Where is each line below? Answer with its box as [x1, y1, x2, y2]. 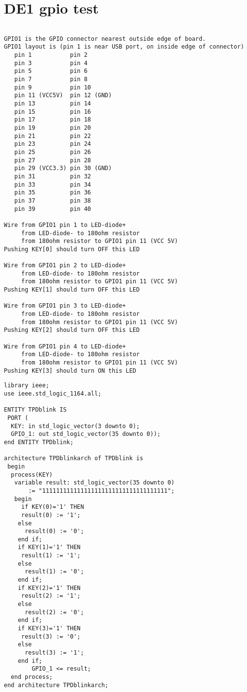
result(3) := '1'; [24, 649, 84, 656]
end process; [11, 673, 53, 680]
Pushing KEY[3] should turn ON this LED [4, 367, 137, 374]
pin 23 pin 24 [14, 140, 91, 148]
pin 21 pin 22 [14, 132, 91, 139]
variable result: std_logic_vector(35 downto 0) [14, 479, 175, 486]
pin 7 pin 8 [14, 76, 88, 83]
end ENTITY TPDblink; [4, 438, 74, 446]
